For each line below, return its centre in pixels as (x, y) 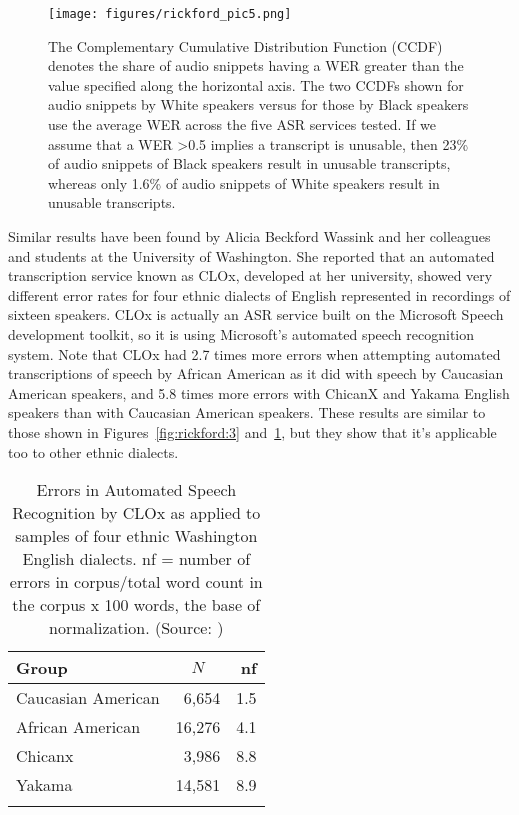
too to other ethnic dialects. (93, 451)
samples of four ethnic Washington (136, 536)
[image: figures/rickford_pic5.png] (170, 14)
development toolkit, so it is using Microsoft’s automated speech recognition (241, 333)
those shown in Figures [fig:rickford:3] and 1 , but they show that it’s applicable (252, 431)
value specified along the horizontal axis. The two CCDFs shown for (256, 84)
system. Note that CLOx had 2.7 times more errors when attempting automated (254, 353)
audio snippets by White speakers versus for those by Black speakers (258, 104)
